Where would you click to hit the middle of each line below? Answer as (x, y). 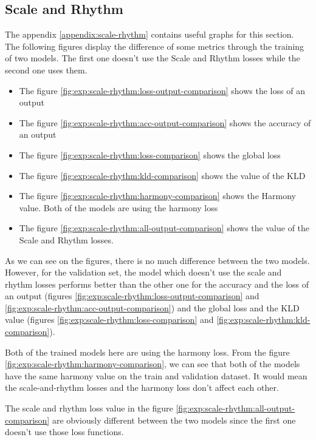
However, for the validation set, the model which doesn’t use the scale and (143, 272)
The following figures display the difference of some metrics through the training (155, 46)
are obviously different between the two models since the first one (174, 420)
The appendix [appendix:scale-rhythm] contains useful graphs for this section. (149, 34)
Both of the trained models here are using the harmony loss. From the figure (147, 352)
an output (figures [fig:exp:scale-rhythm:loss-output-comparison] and (132, 296)
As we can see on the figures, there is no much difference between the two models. (157, 260)
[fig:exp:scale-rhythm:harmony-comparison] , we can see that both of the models (153, 364)
